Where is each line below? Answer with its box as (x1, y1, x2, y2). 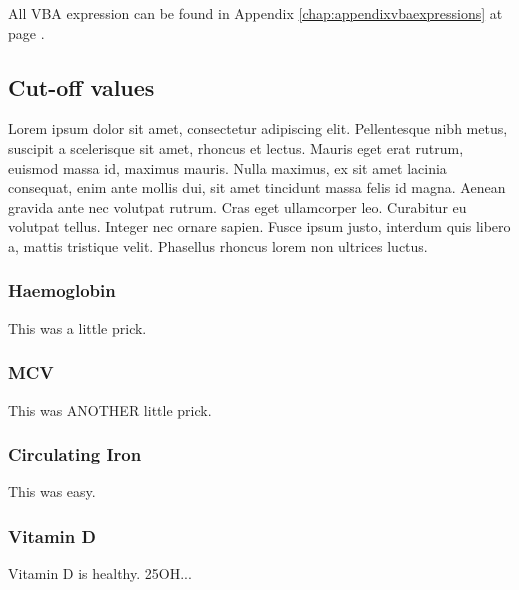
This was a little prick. (8, 317, 147, 338)
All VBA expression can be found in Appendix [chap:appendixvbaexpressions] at (8, 3, 503, 23)
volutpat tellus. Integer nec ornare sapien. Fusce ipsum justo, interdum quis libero (8, 216, 511, 237)
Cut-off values (8, 71, 155, 102)
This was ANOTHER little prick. (8, 399, 212, 420)
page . (8, 22, 45, 43)
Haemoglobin (8, 278, 116, 303)
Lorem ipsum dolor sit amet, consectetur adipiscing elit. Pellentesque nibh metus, (8, 118, 508, 139)
